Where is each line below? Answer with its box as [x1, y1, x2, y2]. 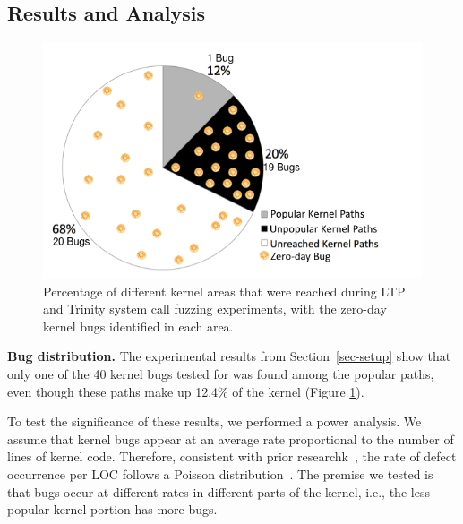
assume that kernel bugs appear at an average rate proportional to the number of [7, 429, 454, 448]
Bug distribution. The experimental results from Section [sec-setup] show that [7, 347, 451, 365]
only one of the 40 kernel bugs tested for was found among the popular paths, [7, 365, 434, 383]
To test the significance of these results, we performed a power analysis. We [7, 412, 422, 431]
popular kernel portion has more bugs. [7, 500, 218, 519]
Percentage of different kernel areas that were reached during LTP [43, 281, 406, 300]
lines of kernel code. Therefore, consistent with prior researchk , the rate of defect [7, 447, 457, 466]
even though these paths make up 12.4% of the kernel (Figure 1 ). [7, 382, 364, 400]
